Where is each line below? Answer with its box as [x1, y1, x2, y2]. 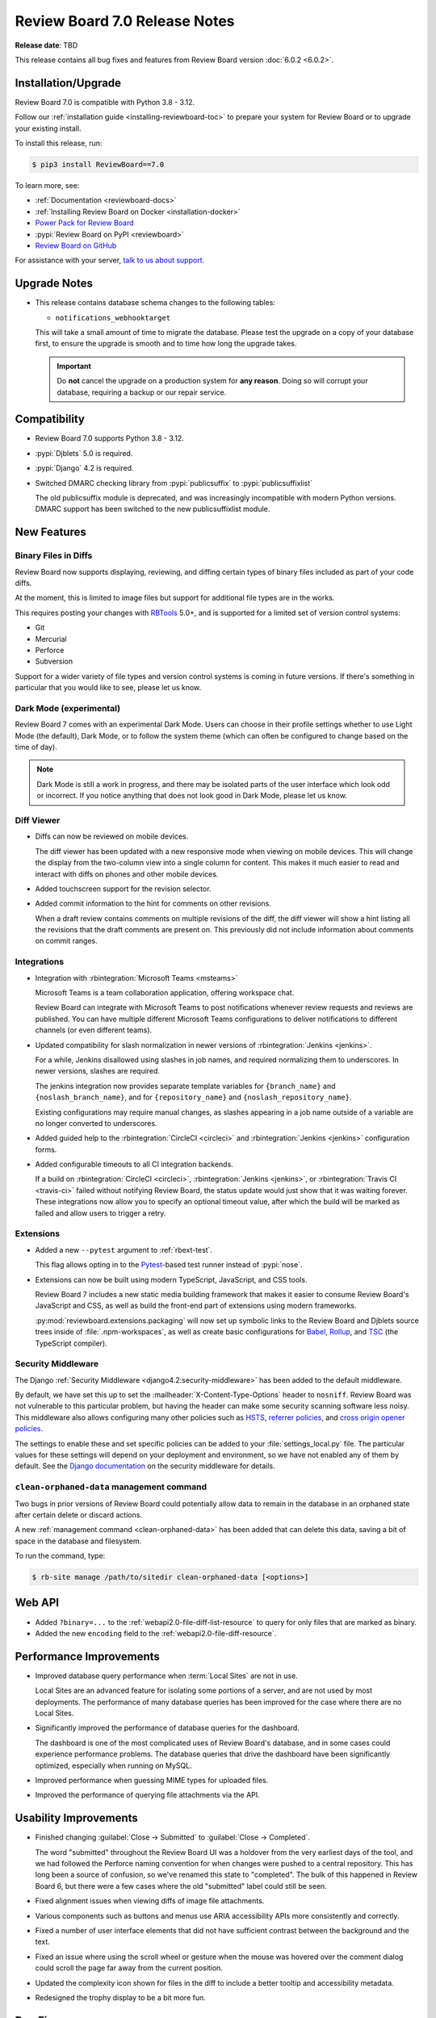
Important [57, 361, 92, 371]
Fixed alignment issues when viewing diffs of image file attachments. [35, 1896, 265, 1906]
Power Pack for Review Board [35, 218, 134, 228]
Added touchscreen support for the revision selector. [35, 884, 212, 894]
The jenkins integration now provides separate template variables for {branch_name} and [35, 1081, 336, 1091]
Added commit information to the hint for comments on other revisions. [35, 898, 272, 908]
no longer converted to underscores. [35, 1118, 157, 1128]
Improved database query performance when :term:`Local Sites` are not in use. [35, 1671, 298, 1681]
